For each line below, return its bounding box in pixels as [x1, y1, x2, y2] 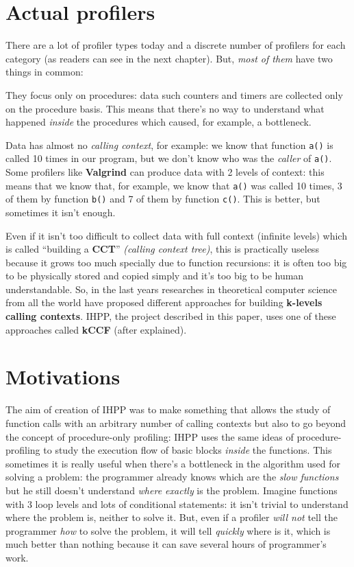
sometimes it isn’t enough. [5, 205, 116, 219]
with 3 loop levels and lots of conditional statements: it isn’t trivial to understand [5, 496, 349, 511]
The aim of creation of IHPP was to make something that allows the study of [5, 402, 331, 417]
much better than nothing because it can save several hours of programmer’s [5, 537, 327, 551]
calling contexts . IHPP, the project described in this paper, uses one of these [5, 309, 336, 323]
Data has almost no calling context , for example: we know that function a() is [5, 137, 333, 152]
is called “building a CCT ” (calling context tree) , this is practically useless [5, 242, 319, 256]
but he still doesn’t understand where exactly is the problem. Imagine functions [5, 483, 338, 497]
